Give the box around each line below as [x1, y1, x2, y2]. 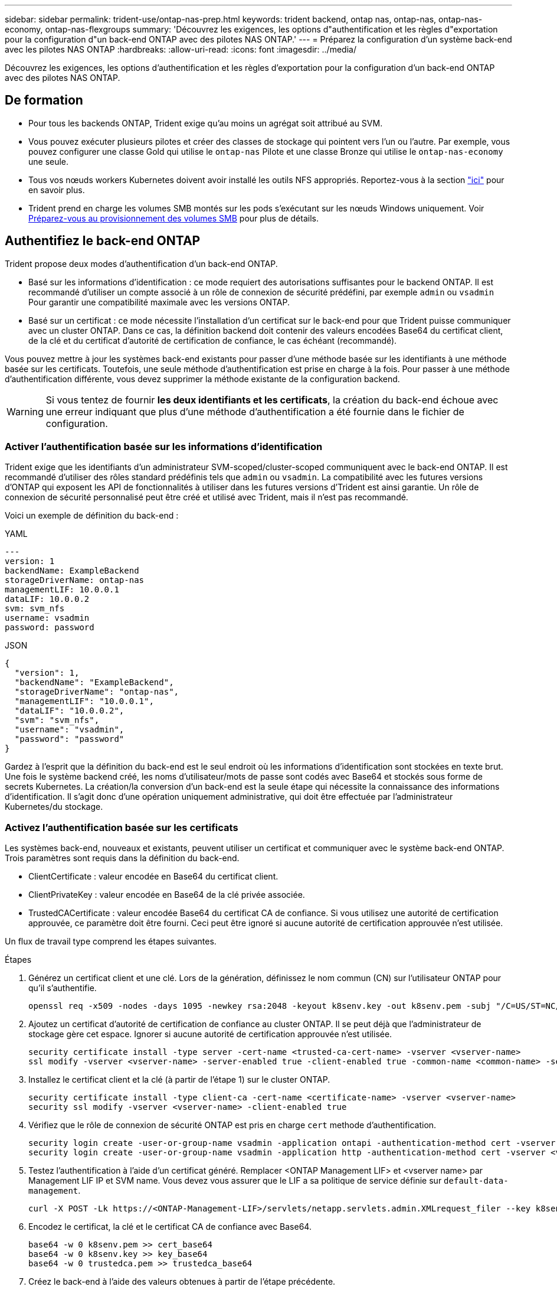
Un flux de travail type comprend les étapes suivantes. [5, 936, 217, 947]
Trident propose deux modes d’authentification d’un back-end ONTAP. [5, 258, 278, 269]
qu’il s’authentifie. [28, 983, 97, 993]
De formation [5, 93, 83, 108]
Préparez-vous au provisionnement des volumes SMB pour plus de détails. [28, 213, 319, 223]
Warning [6, 405, 44, 418]
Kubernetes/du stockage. [5, 802, 103, 812]
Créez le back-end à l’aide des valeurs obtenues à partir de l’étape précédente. [28, 1276, 336, 1287]
